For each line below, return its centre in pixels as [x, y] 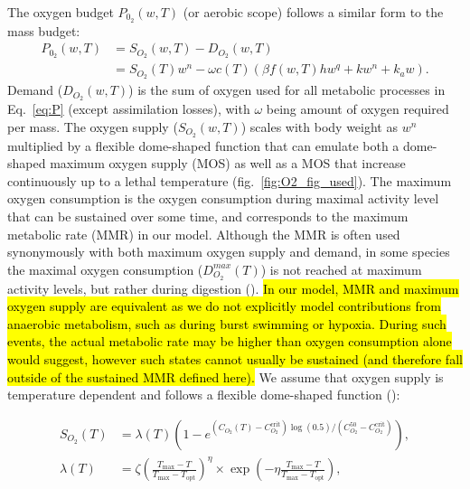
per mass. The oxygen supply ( [93, 126]
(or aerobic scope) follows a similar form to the [313, 12]
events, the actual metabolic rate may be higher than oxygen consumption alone [230, 341]
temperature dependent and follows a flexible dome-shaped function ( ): [204, 395]
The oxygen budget [61, 12]
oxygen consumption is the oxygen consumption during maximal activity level [223, 198]
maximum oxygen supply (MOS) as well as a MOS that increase [228, 163]
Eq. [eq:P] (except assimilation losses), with [129, 109]
